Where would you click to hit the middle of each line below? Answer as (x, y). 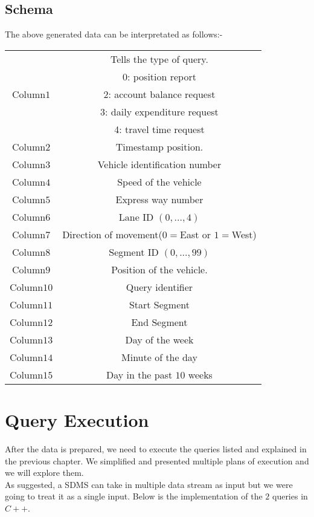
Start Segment (159, 304)
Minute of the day (159, 357)
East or (196, 234)
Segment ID (134, 252)
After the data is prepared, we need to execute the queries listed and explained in (156, 448)
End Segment (159, 322)
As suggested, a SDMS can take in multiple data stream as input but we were (149, 484)
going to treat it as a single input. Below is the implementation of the (134, 496)
